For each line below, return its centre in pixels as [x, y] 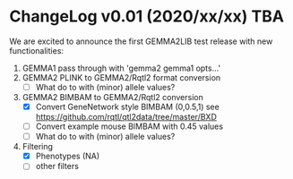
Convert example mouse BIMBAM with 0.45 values [129, 126]
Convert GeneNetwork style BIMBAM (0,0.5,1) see [127, 107]
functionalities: [37, 50]
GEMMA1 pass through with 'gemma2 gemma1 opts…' [121, 68]
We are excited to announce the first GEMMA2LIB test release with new [141, 41]
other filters [57, 166]
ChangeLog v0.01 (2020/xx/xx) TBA [147, 17]
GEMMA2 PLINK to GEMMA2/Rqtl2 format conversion [121, 77]
